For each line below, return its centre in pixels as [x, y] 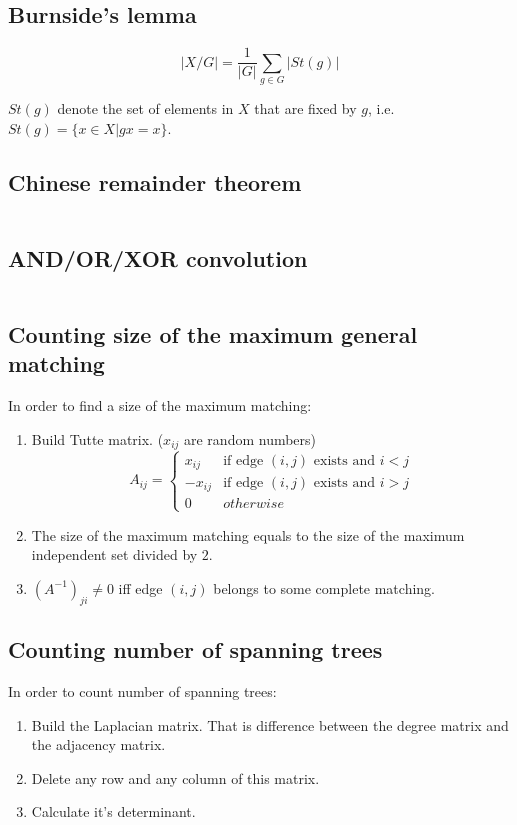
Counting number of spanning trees [195, 649]
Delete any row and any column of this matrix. [175, 777]
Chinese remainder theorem [155, 181]
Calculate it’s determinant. [113, 811]
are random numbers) [250, 438]
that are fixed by [305, 108]
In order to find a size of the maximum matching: [160, 405]
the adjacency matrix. [98, 744]
